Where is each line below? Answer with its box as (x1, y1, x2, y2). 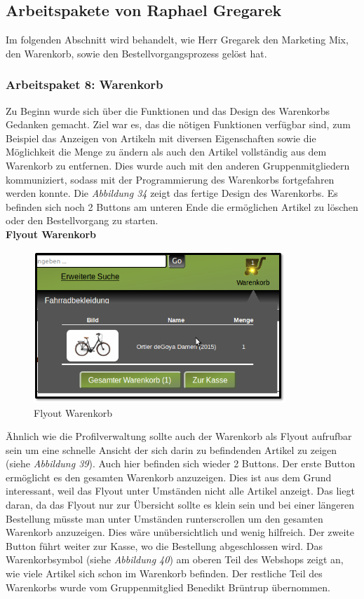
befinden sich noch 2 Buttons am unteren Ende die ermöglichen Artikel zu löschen (6, 199, 358, 214)
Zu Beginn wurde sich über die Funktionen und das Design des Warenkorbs (6, 103, 330, 118)
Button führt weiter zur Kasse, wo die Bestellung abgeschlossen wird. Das (6, 538, 323, 553)
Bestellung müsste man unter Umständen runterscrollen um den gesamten (6, 511, 323, 525)
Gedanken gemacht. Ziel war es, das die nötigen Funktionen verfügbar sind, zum (6, 117, 351, 132)
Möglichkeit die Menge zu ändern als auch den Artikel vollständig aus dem (6, 144, 327, 159)
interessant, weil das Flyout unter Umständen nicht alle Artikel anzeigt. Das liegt (6, 483, 355, 498)
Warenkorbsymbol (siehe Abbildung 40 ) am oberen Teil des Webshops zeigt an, (6, 552, 344, 567)
